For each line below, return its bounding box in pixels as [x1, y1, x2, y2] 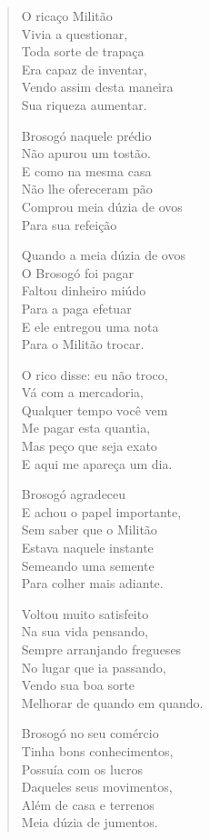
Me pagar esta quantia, [21, 418, 151, 437]
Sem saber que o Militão [21, 520, 157, 539]
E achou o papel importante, [21, 502, 182, 521]
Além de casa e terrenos [21, 794, 155, 814]
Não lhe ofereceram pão [21, 179, 153, 198]
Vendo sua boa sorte [21, 675, 135, 694]
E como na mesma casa [21, 161, 152, 180]
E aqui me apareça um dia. [21, 454, 173, 473]
